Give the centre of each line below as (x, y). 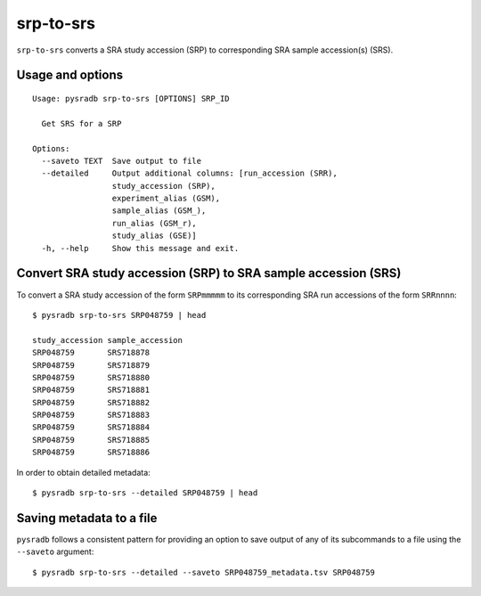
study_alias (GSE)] (155, 236)
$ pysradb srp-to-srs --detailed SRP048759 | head (145, 493)
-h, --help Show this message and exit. (140, 248)
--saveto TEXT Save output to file (122, 161)
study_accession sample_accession (107, 340)
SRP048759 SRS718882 (91, 402)
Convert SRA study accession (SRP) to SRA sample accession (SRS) (209, 273)
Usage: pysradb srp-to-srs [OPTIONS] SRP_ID (131, 98)
